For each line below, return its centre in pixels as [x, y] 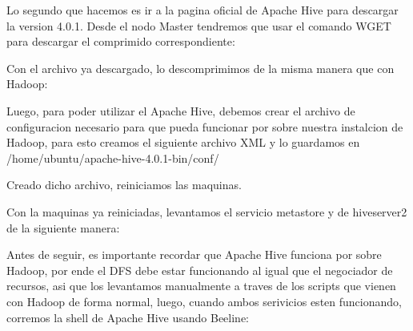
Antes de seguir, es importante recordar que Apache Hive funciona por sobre [194, 254]
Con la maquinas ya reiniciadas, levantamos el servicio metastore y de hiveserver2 [207, 211]
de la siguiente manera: [63, 227]
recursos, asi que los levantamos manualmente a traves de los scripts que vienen [201, 286]
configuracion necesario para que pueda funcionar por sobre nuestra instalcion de [205, 126]
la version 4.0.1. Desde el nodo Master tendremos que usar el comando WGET [199, 25]
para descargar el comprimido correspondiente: [121, 41]
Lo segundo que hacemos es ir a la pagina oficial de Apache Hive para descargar [202, 10]
